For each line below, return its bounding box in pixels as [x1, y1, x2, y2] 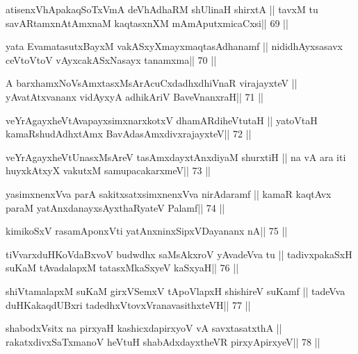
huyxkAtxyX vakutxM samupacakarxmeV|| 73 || [6, 163, 211, 178]
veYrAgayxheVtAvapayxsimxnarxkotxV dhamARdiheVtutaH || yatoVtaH [6, 112, 318, 127]
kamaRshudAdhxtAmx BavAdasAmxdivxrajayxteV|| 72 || [6, 126, 252, 141]
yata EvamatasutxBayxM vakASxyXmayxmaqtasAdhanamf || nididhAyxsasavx [6, 39, 343, 53]
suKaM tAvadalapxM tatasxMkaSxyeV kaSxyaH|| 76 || [6, 260, 239, 275]
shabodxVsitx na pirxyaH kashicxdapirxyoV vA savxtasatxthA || [6, 321, 282, 335]
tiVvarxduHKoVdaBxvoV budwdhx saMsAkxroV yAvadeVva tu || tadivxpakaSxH [6, 246, 352, 261]
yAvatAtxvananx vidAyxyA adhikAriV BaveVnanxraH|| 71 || [6, 89, 263, 103]
